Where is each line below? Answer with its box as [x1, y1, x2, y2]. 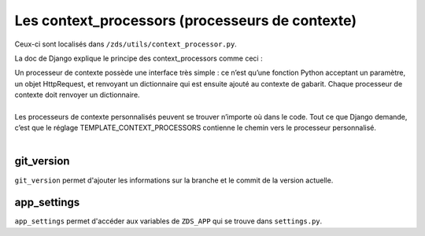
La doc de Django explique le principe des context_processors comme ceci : [14, 53, 263, 63]
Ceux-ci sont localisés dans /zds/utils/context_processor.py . [14, 39, 238, 49]
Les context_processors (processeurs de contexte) [14, 12, 357, 29]
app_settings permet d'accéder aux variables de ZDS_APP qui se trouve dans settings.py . [14, 216, 323, 226]
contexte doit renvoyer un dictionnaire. [14, 90, 141, 100]
